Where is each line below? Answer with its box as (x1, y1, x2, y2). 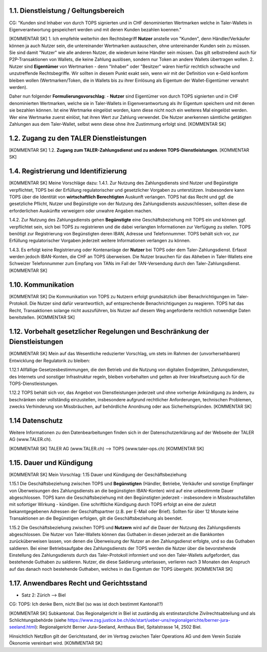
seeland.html (9, 624, 36, 630)
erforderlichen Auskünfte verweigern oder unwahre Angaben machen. (9, 208, 153, 214)
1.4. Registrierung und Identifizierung (9, 167, 127, 175)
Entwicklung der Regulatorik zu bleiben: (9, 357, 90, 364)
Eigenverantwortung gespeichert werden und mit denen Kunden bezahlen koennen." (9, 26, 181, 32)
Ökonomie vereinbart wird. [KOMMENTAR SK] (9, 640, 103, 646)
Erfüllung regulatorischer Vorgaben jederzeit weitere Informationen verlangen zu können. (9, 238, 191, 244)
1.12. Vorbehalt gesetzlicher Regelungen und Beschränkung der (9, 327, 210, 335)
